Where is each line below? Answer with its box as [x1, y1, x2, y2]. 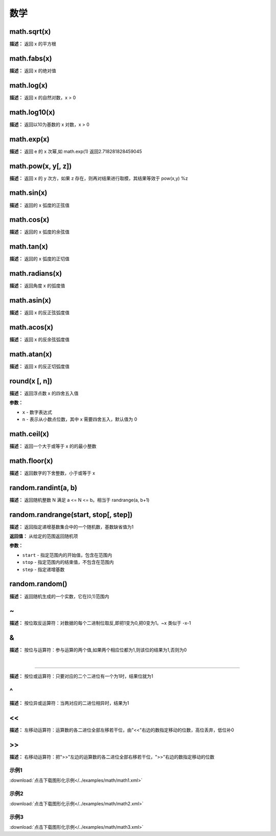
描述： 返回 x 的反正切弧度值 [9, 363, 70, 369]
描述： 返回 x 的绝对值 [9, 67, 56, 74]
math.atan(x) [9, 350, 52, 358]
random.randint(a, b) [9, 483, 78, 492]
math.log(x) [9, 81, 48, 90]
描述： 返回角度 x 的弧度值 [9, 282, 65, 289]
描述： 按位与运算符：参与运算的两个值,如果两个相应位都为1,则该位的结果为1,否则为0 [9, 647, 187, 653]
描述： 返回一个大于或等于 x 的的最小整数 [9, 443, 97, 449]
